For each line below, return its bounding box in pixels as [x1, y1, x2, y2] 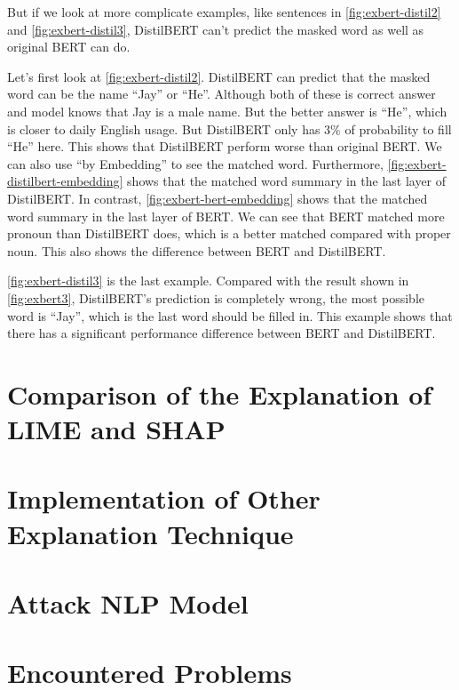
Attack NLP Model [7, 585, 249, 621]
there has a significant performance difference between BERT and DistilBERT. [7, 324, 436, 342]
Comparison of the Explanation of [7, 375, 432, 412]
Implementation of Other [7, 480, 321, 517]
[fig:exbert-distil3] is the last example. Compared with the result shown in [7, 271, 409, 290]
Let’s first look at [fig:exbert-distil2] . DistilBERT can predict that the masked [7, 67, 431, 85]
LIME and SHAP [7, 411, 226, 447]
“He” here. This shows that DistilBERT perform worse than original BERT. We [7, 137, 442, 156]
